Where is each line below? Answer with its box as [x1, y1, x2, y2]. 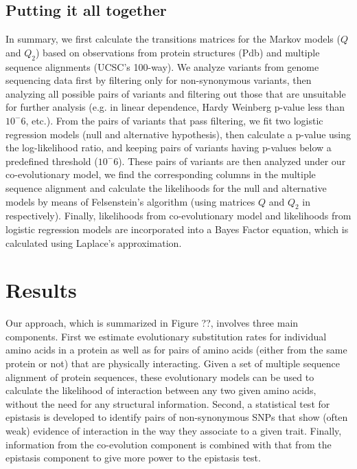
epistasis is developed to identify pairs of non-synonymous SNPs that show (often [5, 410, 348, 424]
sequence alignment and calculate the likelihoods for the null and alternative [5, 180, 327, 195]
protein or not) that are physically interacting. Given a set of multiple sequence [5, 356, 340, 371]
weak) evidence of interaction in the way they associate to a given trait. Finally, [5, 423, 342, 437]
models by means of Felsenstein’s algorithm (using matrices [5, 194, 255, 208]
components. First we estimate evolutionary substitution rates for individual [5, 329, 327, 343]
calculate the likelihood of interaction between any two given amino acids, [5, 383, 316, 397]
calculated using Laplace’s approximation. [5, 235, 182, 250]
